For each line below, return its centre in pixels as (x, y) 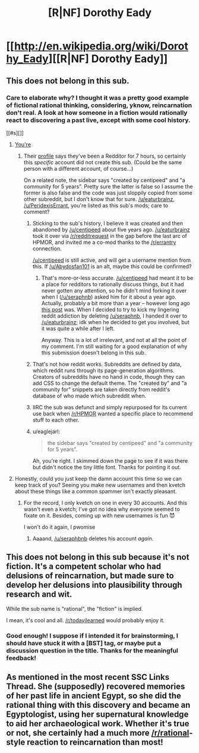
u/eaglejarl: (46, 431)
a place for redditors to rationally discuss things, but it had (113, 284)
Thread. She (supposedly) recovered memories (96, 686)
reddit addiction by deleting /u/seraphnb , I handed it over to (114, 316)
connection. (47, 248)
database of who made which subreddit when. (89, 396)
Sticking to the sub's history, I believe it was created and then (108, 223)
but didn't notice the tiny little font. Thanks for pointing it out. (107, 467)
